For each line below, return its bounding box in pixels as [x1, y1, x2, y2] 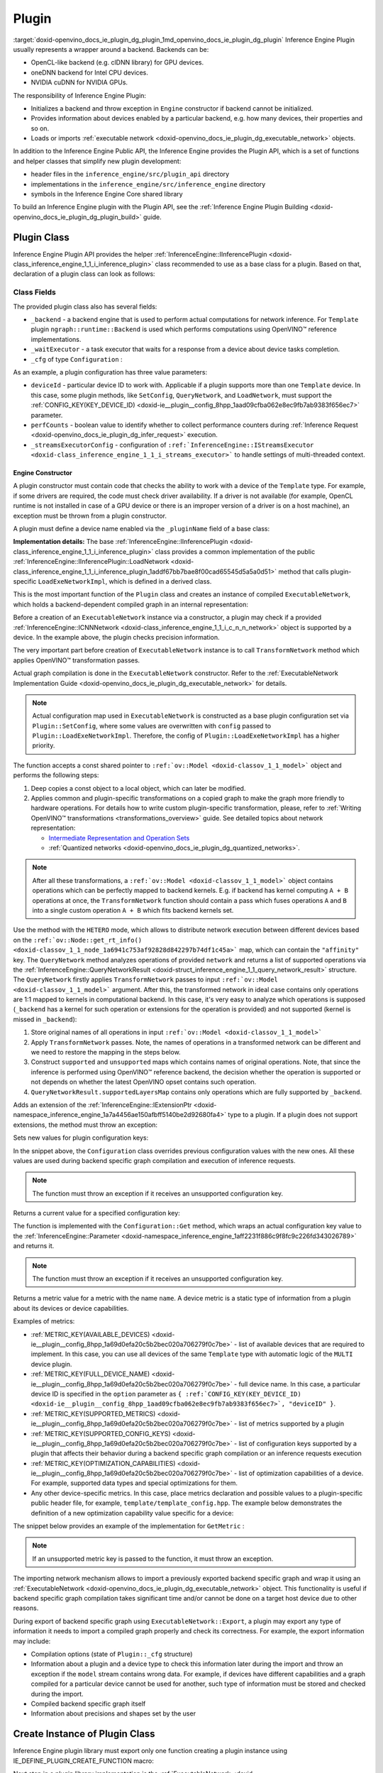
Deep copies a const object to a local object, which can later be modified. [30, 784, 246, 792]
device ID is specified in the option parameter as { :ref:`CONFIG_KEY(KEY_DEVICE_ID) [30, 1389, 301, 1398]
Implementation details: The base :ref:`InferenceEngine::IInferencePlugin [13, 538, 228, 546]
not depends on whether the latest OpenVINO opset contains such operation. [30, 1078, 257, 1086]
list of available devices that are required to [238, 1340, 365, 1348]
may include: [13, 1637, 51, 1645]
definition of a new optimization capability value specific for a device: [30, 1508, 234, 1517]
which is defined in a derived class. [109, 577, 212, 585]
